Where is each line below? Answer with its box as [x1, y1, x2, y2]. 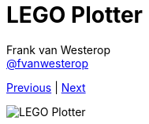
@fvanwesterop [6, 56, 89, 70]
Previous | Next [6, 80, 86, 94]
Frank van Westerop [6, 42, 110, 57]
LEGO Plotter [6, 2, 143, 28]
